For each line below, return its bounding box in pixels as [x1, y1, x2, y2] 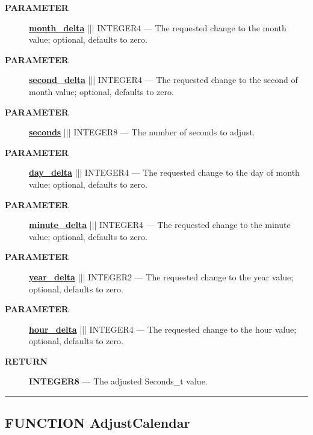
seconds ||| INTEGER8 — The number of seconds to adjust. [29, 126, 255, 138]
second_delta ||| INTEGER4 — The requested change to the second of [29, 73, 298, 86]
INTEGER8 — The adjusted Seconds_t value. [29, 375, 208, 387]
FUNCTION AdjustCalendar [5, 413, 190, 432]
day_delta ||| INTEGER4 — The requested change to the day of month [29, 166, 300, 179]
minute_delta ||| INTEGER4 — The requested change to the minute [29, 218, 291, 231]
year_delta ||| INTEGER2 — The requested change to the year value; [29, 270, 294, 283]
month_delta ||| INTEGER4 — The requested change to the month [29, 21, 287, 34]
